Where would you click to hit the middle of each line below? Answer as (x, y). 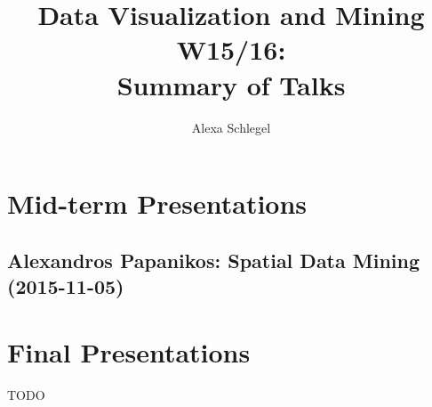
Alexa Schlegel (231, 127)
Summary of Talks (231, 84)
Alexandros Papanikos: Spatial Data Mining (214, 260)
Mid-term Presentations (157, 203)
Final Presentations (129, 351)
